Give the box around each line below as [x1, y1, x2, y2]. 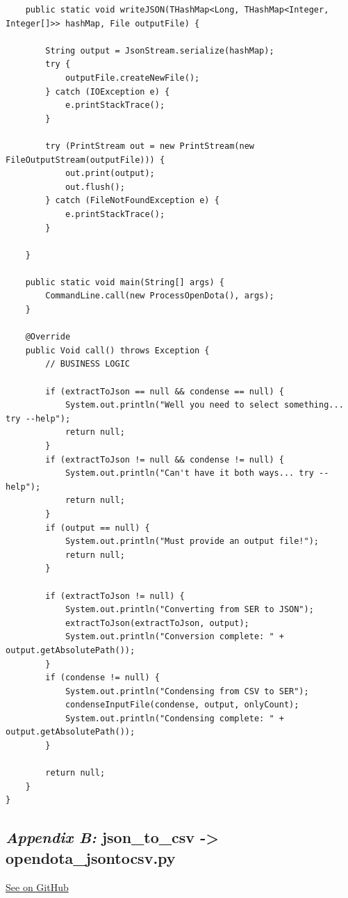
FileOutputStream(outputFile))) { [6, 154, 165, 165]
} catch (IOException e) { [45, 86, 170, 97]
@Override [25, 332, 71, 342]
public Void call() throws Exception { [25, 345, 210, 355]
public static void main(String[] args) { [25, 277, 224, 287]
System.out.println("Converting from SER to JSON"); [65, 604, 314, 615]
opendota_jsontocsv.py [6, 847, 176, 868]
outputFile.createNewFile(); [65, 72, 200, 83]
